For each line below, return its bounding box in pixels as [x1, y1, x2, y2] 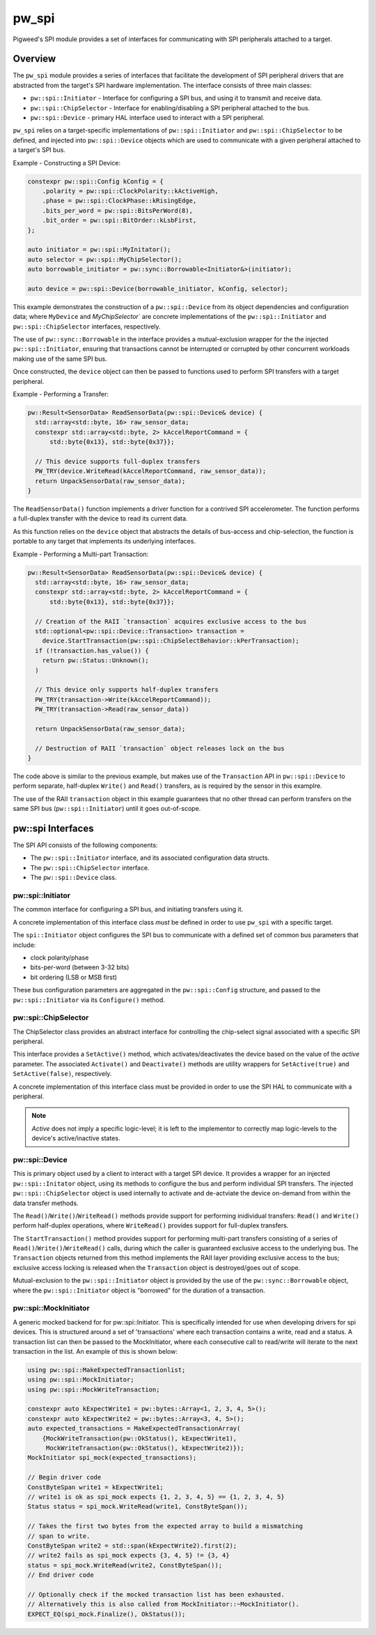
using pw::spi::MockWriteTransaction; [27, 1385, 160, 1394]
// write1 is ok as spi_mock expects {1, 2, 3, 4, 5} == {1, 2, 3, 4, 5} [27, 1493, 285, 1500]
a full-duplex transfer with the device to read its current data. [13, 514, 188, 523]
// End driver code [27, 1571, 94, 1579]
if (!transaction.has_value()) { [35, 646, 149, 655]
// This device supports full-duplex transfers [35, 457, 201, 465]
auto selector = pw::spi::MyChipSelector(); [27, 255, 182, 263]
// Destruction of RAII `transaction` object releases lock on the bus [35, 744, 285, 752]
